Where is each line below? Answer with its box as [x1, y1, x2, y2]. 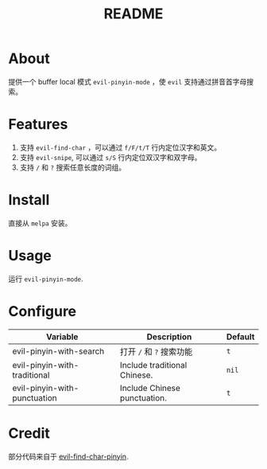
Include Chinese [119, 382, 181, 393]
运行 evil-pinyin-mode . [8, 274, 83, 283]
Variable [46, 331, 79, 342]
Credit [8, 424, 50, 442]
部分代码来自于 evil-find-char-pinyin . [8, 451, 129, 461]
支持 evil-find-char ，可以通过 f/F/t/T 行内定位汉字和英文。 [19, 143, 221, 152]
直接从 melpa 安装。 [8, 218, 72, 228]
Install [8, 191, 50, 209]
